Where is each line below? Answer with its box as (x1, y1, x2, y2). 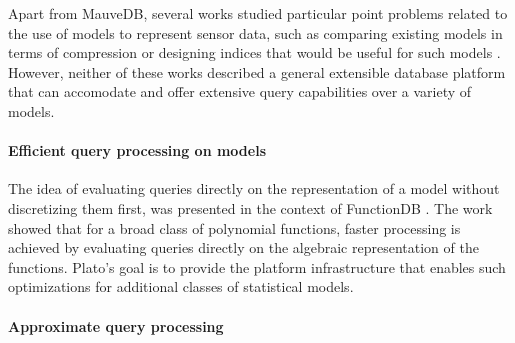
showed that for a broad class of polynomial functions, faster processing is (8, 217, 461, 238)
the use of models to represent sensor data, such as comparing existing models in (8, 22, 503, 43)
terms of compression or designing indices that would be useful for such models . (8, 42, 501, 63)
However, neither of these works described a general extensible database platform (8, 61, 506, 82)
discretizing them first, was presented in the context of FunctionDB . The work (8, 197, 493, 218)
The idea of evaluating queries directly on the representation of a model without (8, 178, 500, 199)
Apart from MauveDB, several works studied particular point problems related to (8, 3, 508, 23)
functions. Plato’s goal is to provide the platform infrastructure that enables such (8, 256, 506, 277)
